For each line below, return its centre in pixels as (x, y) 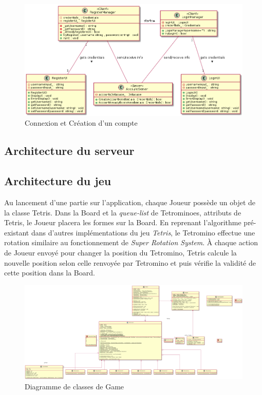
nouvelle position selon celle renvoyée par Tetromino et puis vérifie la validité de (130, 262)
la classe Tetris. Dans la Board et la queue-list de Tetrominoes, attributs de (123, 212)
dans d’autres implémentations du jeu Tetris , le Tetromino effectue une (143, 232)
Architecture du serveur (69, 151)
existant (17, 232)
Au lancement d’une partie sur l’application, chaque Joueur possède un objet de (130, 202)
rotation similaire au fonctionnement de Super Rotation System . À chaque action (131, 242)
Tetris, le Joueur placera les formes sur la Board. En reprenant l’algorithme (123, 222)
